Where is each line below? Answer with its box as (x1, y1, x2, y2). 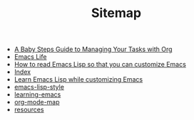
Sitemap (91, 5, 142, 21)
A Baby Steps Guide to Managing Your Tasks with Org (14, 45, 173, 54)
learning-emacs (14, 90, 61, 99)
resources (14, 105, 44, 114)
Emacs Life (14, 53, 47, 61)
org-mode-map (14, 98, 60, 107)
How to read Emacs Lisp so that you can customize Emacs (14, 60, 187, 69)
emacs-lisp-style (14, 83, 64, 92)
